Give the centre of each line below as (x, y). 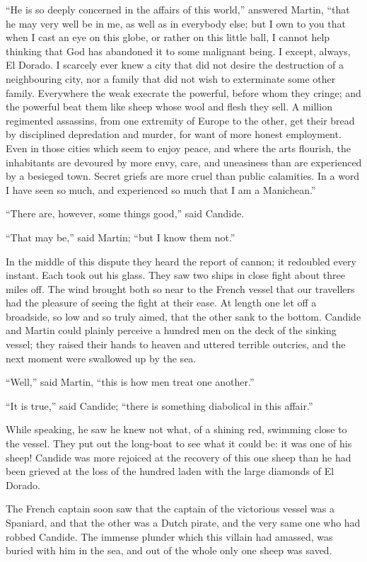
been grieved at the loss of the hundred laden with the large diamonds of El (170, 471)
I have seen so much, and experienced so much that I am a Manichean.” (161, 189)
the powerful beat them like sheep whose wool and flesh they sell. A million (169, 107)
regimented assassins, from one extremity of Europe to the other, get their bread (180, 120)
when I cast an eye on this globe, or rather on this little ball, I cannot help (168, 37)
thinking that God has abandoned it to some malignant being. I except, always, (178, 51)
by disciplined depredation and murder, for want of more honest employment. (174, 134)
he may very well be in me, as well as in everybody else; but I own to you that (176, 23)
